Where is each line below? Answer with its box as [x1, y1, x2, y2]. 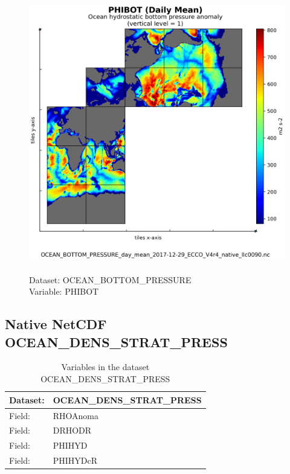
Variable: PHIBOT [29, 285, 99, 298]
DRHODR [53, 424, 92, 437]
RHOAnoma [53, 409, 98, 421]
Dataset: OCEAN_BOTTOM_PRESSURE [29, 273, 192, 286]
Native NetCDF [5, 315, 107, 333]
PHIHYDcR [53, 454, 98, 467]
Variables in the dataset [61, 360, 150, 373]
